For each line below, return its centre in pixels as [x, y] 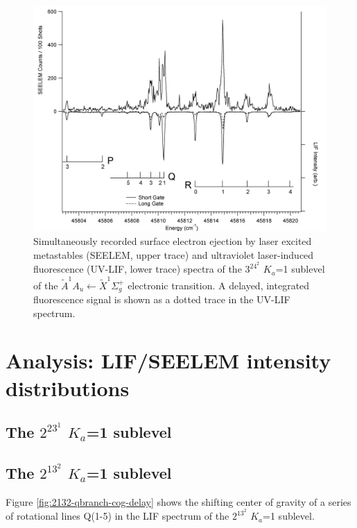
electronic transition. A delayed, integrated [219, 285]
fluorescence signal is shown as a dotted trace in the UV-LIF [162, 299]
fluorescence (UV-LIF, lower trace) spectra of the [138, 269]
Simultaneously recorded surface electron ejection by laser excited [173, 241]
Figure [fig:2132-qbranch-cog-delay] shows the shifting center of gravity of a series [178, 501]
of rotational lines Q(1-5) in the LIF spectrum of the [117, 516]
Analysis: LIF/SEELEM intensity [168, 360]
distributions [68, 388]
